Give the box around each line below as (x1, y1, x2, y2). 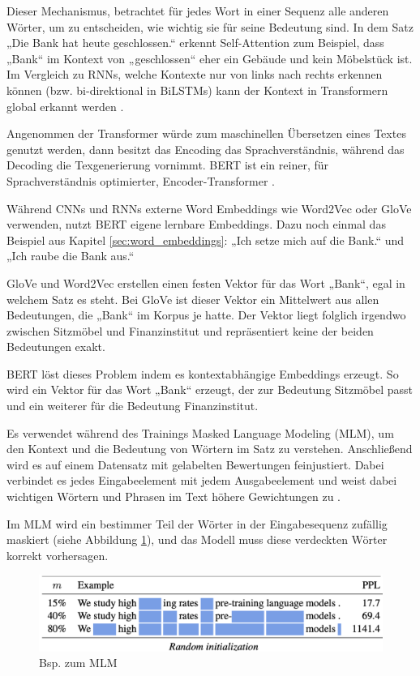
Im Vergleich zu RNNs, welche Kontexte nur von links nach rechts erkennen (6, 66, 383, 83)
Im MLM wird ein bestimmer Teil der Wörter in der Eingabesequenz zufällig (6, 515, 388, 532)
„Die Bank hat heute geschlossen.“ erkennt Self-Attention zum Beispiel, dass (6, 34, 384, 51)
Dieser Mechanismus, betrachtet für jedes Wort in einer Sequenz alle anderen (6, 2, 389, 19)
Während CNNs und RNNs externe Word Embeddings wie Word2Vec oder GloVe (6, 199, 412, 216)
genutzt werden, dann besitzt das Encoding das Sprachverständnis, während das (6, 140, 405, 157)
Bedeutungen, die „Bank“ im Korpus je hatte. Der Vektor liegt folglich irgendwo (6, 306, 406, 323)
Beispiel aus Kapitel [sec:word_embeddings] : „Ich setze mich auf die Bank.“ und (6, 231, 405, 248)
